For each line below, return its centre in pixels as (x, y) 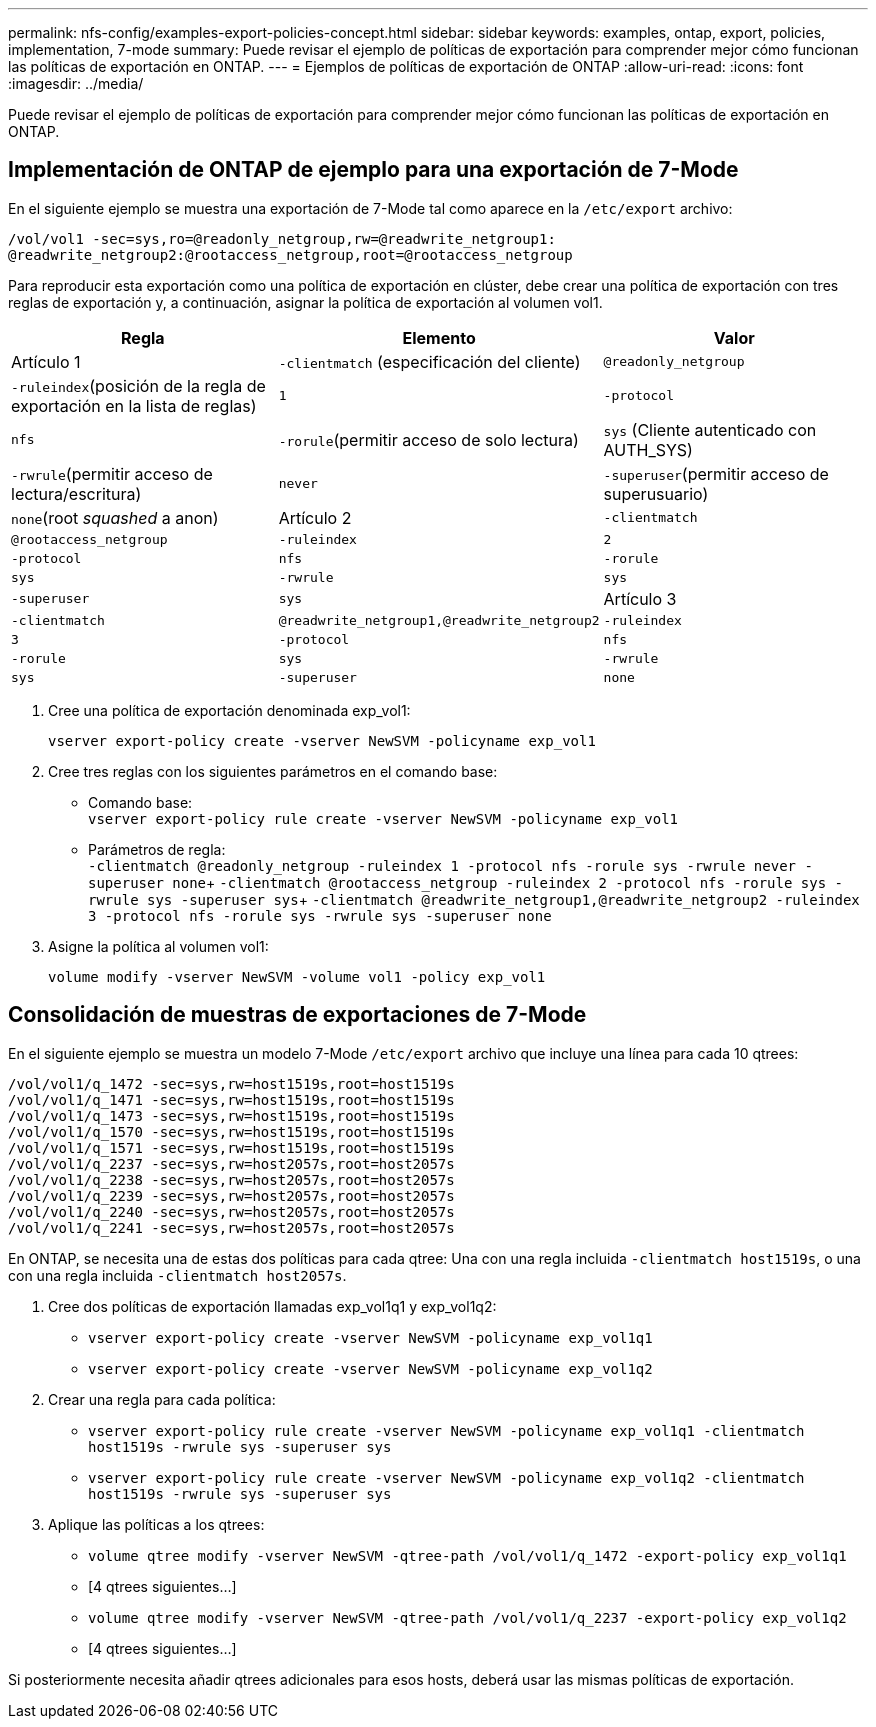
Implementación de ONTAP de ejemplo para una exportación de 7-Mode (373, 170)
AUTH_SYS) (648, 449)
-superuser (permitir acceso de (716, 473)
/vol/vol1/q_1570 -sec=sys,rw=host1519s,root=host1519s (231, 1131)
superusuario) (656, 493)
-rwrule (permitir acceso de (112, 473)
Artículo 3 (640, 598)
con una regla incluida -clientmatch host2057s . (177, 1275)
